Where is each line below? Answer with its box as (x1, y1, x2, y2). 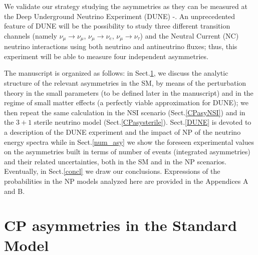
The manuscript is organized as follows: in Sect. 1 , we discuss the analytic (4, 68, 228, 78)
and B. (4, 185, 25, 196)
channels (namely (4, 30, 57, 41)
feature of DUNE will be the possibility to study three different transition (4, 21, 230, 31)
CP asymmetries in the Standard (4, 215, 237, 235)
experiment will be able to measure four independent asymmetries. (4, 51, 208, 61)
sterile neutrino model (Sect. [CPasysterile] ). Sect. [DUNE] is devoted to (34, 117, 251, 127)
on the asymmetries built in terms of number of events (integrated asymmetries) (4, 146, 250, 157)
